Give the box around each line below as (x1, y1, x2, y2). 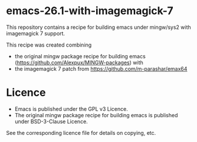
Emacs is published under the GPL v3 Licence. (14, 105, 128, 113)
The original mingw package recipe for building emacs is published (14, 111, 178, 118)
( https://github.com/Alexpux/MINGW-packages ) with (14, 59, 143, 66)
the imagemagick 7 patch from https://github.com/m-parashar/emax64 (14, 65, 188, 72)
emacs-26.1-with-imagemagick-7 (6, 4, 173, 18)
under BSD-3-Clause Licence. (14, 118, 88, 125)
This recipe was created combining (6, 41, 92, 48)
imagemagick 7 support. (6, 29, 65, 37)
